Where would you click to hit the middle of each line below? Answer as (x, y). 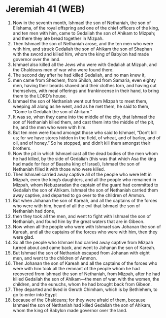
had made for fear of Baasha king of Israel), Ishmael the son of (76, 164)
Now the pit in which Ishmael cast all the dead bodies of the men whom (85, 153)
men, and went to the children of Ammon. (55, 258)
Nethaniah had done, (34, 211)
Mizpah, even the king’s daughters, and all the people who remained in (84, 179)
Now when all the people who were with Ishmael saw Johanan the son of (87, 226)
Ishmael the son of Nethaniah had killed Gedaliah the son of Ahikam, (82, 305)
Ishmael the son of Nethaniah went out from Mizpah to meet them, (80, 101)
